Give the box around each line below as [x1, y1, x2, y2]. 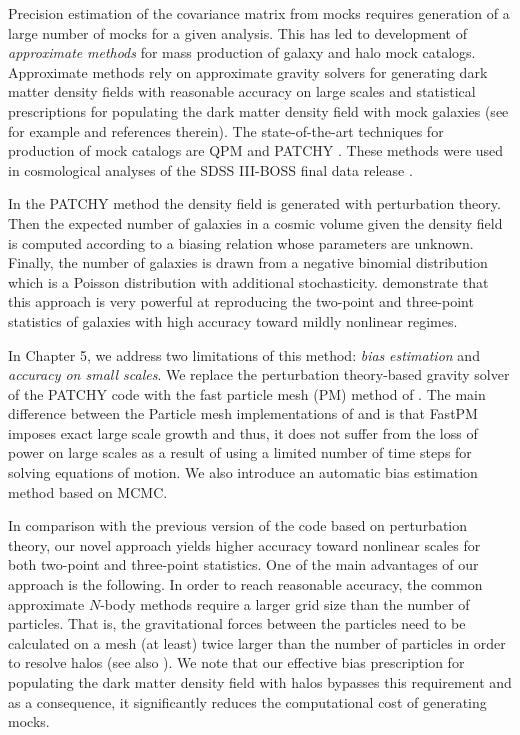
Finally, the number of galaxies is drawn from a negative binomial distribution [8, 252, 488, 273]
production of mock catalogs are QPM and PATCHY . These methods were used [8, 140, 504, 161]
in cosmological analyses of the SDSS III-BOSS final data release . [8, 159, 413, 180]
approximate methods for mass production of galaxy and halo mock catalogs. [8, 42, 476, 63]
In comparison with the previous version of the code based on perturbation [8, 515, 468, 536]
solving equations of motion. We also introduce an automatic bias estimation [8, 462, 478, 483]
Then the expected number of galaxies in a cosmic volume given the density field [8, 212, 503, 233]
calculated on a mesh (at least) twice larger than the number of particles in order [8, 632, 506, 653]
